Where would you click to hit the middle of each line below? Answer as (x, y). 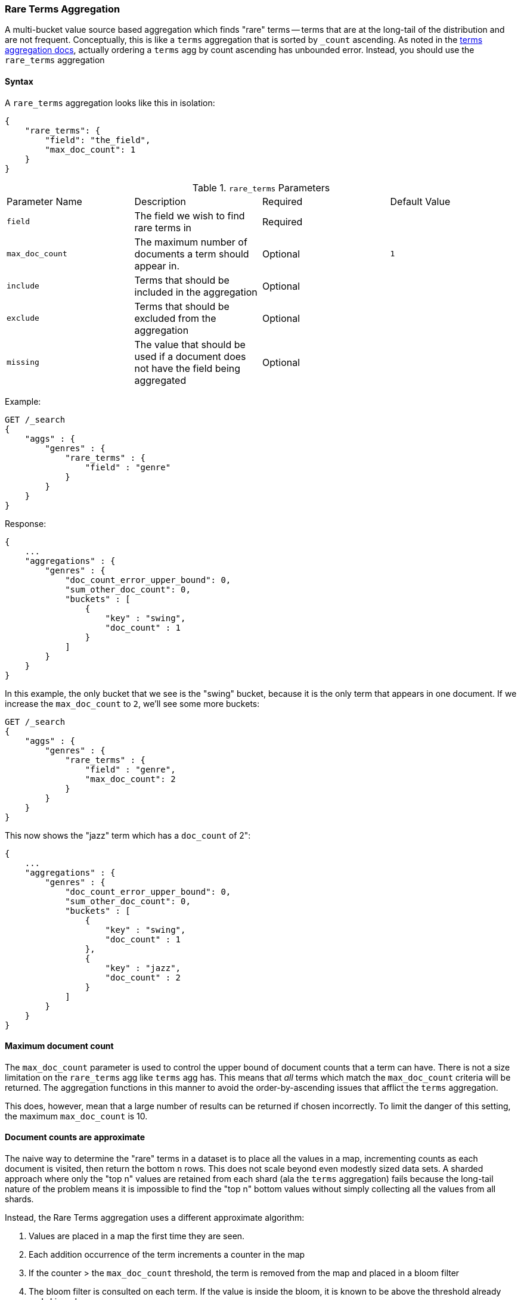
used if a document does (190, 356)
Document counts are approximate (75, 1137)
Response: (26, 523)
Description (160, 201)
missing (23, 362)
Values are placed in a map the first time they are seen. (137, 1236)
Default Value (420, 201)
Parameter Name (44, 201)
